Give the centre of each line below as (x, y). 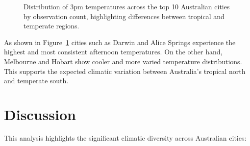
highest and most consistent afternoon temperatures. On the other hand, (113, 52)
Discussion (40, 114)
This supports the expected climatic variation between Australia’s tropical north (125, 71)
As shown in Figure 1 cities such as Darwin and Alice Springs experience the (120, 42)
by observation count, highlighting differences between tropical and (124, 16)
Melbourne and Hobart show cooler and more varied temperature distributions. (123, 61)
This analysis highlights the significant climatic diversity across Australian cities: (125, 137)
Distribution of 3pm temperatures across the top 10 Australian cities (127, 6)
